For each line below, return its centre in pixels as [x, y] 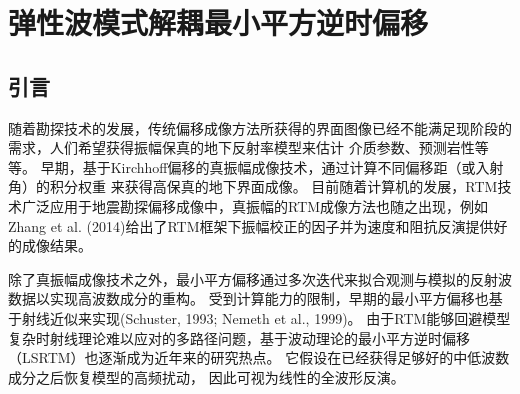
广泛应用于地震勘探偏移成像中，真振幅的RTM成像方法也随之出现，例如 [255, 205]
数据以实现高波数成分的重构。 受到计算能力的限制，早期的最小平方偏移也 [248, 298]
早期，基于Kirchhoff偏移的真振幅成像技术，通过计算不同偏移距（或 [258, 166]
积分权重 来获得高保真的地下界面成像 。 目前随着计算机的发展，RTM [273, 186]
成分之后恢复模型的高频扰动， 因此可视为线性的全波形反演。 [206, 376]
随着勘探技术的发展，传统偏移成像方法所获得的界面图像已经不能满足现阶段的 [260, 127]
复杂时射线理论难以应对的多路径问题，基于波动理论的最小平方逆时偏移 [239, 337]
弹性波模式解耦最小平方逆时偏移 [218, 22]
